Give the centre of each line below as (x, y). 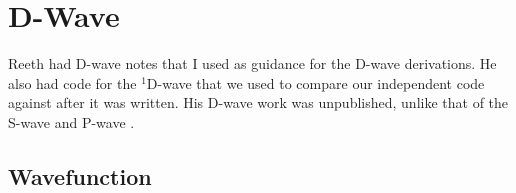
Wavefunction (80, 175)
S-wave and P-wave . (71, 121)
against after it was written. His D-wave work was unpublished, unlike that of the (258, 102)
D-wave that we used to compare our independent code (315, 82)
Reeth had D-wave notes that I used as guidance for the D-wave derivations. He (252, 63)
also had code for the (72, 82)
